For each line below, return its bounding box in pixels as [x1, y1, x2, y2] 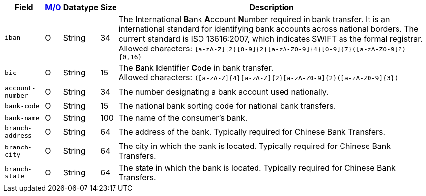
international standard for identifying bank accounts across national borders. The [118, 24, 419, 34]
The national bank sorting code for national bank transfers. [118, 101, 336, 111]
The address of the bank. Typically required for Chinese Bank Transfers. [118, 127, 386, 137]
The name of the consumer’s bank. [118, 113, 248, 122]
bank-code [5, 102, 40, 110]
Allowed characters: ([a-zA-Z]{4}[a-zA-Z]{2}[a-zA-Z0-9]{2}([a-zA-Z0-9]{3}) [118, 73, 398, 82]
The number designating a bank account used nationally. [118, 87, 329, 97]
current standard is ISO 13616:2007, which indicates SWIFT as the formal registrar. [118, 34, 423, 44]
